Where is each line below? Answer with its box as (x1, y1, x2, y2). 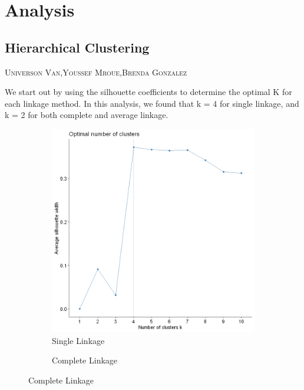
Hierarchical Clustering (5, 38, 150, 56)
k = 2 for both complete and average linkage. (5, 109, 168, 121)
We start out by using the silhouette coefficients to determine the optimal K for (5, 86, 292, 98)
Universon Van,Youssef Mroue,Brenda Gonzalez (5, 65, 187, 78)
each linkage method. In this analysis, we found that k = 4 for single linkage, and (5, 97, 299, 109)
